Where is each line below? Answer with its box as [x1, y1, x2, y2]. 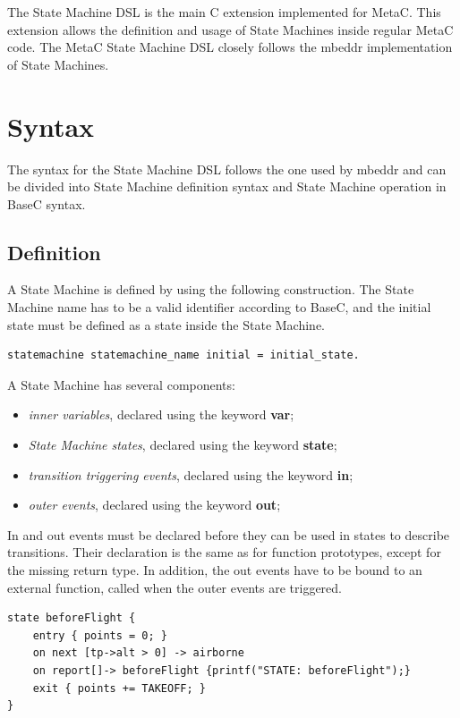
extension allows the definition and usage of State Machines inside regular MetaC [7, 20, 454, 38]
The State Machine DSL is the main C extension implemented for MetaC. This [7, 3, 441, 21]
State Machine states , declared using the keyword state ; [28, 435, 337, 454]
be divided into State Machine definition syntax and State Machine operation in [7, 177, 447, 196]
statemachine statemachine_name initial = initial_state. [7, 349, 360, 362]
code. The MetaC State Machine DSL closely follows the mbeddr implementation [7, 38, 453, 56]
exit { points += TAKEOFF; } [32, 681, 206, 695]
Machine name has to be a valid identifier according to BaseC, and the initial [7, 298, 431, 317]
